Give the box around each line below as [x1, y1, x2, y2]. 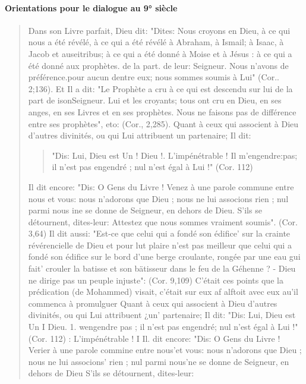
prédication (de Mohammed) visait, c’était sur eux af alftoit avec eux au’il [28, 285, 298, 298]
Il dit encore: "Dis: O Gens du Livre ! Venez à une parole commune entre [28, 180, 294, 193]
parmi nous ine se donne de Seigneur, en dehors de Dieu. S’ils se [28, 204, 262, 216]
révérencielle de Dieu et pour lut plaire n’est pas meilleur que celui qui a [28, 238, 292, 251]
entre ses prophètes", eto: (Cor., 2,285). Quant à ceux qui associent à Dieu [28, 117, 299, 130]
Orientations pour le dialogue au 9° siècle [5, 1, 178, 14]
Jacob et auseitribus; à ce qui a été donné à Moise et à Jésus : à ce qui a [28, 47, 292, 59]
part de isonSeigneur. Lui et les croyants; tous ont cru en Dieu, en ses [28, 94, 282, 106]
